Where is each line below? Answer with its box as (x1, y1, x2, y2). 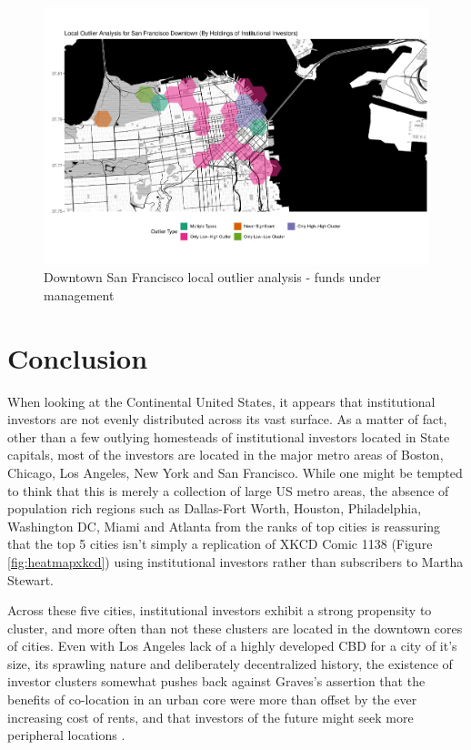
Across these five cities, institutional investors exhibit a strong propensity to (7, 601, 432, 620)
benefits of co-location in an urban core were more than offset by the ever (7, 690, 417, 709)
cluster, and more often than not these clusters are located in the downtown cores (7, 618, 463, 637)
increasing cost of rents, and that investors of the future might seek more (7, 707, 414, 726)
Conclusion (7, 339, 148, 376)
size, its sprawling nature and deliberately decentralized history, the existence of (7, 654, 453, 673)
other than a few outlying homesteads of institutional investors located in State (7, 427, 450, 446)
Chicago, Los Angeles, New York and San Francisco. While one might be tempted (7, 462, 463, 481)
